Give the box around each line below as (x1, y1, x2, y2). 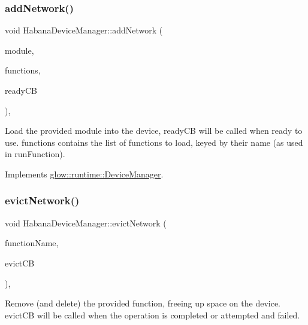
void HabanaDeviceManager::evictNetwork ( (5, 216, 167, 229)
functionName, (5, 237, 59, 249)
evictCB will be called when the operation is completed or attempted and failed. (5, 308, 300, 321)
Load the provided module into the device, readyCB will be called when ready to (5, 124, 303, 137)
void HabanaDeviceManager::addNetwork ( (5, 24, 163, 36)
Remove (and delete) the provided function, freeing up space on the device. (5, 297, 281, 309)
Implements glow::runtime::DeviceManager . (5, 167, 164, 180)
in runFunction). (5, 148, 65, 160)
